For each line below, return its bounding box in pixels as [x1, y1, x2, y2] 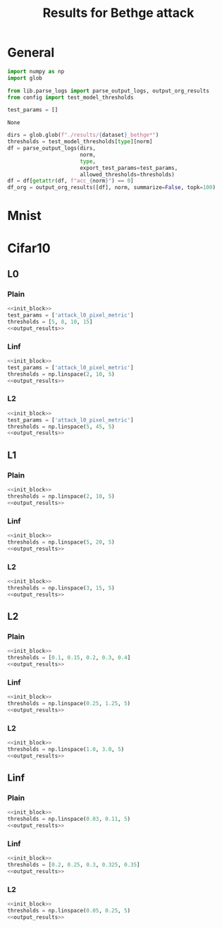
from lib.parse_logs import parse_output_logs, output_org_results [7, 87, 210, 94]
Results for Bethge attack [42, 5, 195, 21]
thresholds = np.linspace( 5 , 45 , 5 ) [7, 423, 115, 430]
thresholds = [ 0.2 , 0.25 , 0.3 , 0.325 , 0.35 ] [7, 862, 140, 869]
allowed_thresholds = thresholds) [80, 171, 175, 178]
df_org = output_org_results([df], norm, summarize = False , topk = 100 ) [7, 184, 216, 191]
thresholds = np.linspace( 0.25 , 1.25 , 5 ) [7, 700, 131, 707]
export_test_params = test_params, [80, 164, 178, 171]
